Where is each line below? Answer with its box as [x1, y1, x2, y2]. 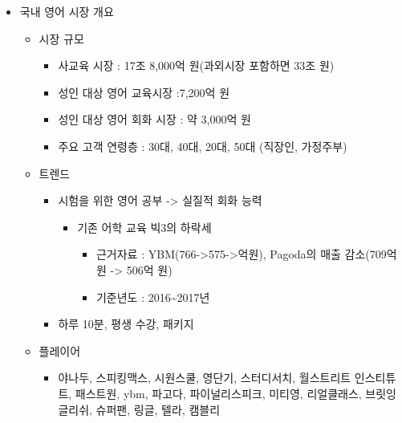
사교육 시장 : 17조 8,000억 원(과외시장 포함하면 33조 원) [58, 57, 335, 74]
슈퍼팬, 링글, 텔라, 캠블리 [95, 401, 221, 417]
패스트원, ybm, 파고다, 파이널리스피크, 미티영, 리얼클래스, [75, 384, 362, 401]
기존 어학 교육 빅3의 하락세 [77, 218, 212, 235]
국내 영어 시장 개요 [19, 3, 114, 19]
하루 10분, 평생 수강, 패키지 [58, 315, 194, 332]
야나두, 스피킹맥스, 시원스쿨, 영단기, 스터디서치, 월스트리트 [58, 369, 351, 386]
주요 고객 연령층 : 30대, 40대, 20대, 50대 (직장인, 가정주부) [58, 137, 347, 154]
